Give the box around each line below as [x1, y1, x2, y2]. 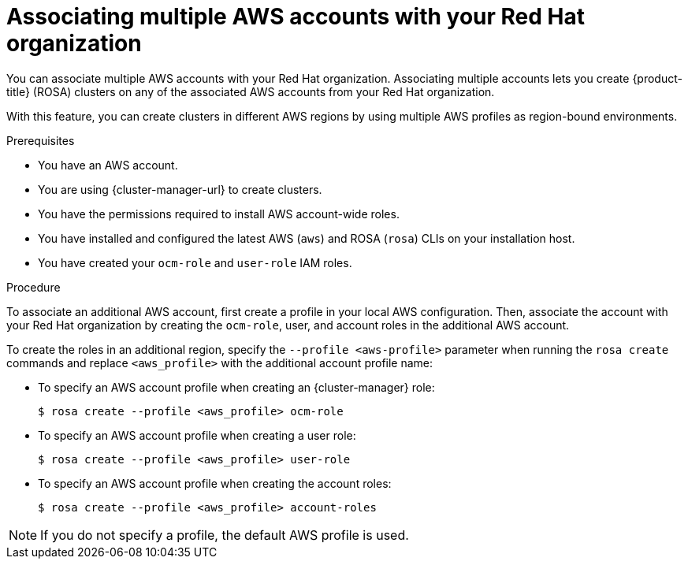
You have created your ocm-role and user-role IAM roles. [38, 255, 352, 269]
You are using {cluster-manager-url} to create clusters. [38, 182, 322, 196]
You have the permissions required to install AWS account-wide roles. [38, 206, 400, 221]
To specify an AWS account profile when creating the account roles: [38, 476, 392, 490]
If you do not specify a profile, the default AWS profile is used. [40, 526, 409, 543]
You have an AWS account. [38, 158, 178, 172]
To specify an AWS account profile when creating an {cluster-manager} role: [38, 380, 435, 394]
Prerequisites [6, 133, 75, 147]
